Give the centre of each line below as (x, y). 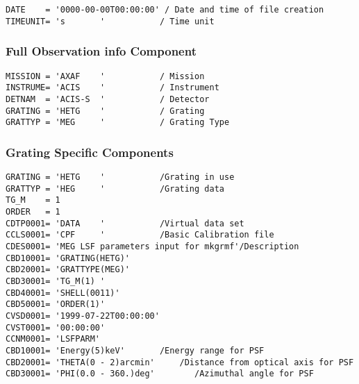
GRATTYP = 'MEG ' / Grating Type (118, 123)
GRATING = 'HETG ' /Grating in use (120, 177)
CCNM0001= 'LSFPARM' (53, 339)
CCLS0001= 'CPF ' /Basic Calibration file (140, 235)
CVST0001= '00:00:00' (56, 327)
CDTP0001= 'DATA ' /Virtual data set (125, 223)
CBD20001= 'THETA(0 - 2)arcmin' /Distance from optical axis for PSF (180, 362)
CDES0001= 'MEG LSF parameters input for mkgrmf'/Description (152, 246)
